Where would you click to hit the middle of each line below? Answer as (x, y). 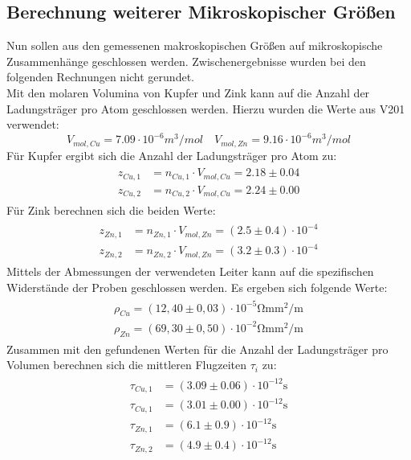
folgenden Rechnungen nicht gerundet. (100, 77)
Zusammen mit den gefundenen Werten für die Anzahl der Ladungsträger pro (197, 349)
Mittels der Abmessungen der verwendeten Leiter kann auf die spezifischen (190, 271)
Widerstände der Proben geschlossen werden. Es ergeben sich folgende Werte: (197, 287)
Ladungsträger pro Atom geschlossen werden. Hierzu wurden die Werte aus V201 (206, 108)
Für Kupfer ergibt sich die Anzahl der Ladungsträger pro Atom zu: (172, 155)
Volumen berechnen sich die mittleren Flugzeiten (127, 365)
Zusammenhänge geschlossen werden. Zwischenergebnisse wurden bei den (186, 61)
